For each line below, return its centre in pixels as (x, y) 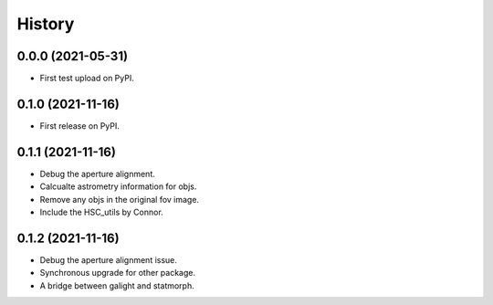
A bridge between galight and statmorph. (117, 285)
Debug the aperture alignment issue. (109, 259)
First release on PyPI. (80, 126)
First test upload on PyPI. (87, 79)
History (46, 24)
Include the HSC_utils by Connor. (101, 212)
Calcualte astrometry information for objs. (118, 186)
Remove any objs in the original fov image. (120, 199)
